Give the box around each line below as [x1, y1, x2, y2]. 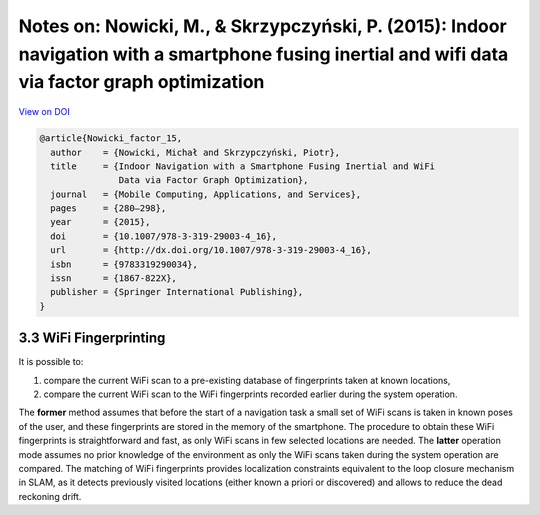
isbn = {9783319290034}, [50, 258, 199, 270]
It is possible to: [18, 356, 84, 368]
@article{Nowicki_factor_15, [39, 133, 183, 144]
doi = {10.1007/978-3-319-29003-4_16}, [50, 230, 277, 242]
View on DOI [18, 106, 70, 118]
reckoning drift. [18, 490, 82, 502]
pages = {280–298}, [50, 203, 167, 214]
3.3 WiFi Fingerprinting [18, 330, 166, 347]
